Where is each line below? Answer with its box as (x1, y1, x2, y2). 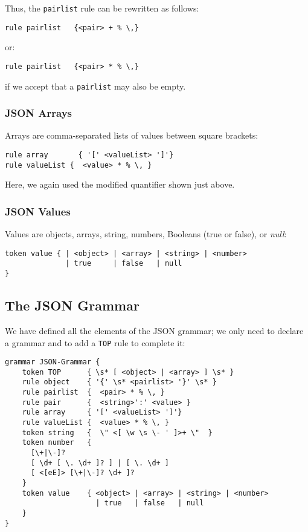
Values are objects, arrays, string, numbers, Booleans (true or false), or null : (5, 228, 287, 240)
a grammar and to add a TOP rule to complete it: (5, 336, 185, 349)
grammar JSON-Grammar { (5, 358, 100, 367)
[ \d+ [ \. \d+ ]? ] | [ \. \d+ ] (30, 458, 170, 467)
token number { (22, 438, 92, 447)
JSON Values (5, 203, 71, 218)
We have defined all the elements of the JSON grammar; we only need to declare (5, 324, 304, 337)
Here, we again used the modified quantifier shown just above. (5, 178, 235, 191)
